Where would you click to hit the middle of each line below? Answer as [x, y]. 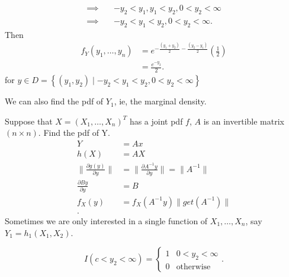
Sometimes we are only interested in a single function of [106, 220]
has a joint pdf [156, 121]
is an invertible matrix [244, 121]
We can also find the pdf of [54, 101]
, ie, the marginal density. [160, 101]
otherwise [193, 267]
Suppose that [29, 121]
